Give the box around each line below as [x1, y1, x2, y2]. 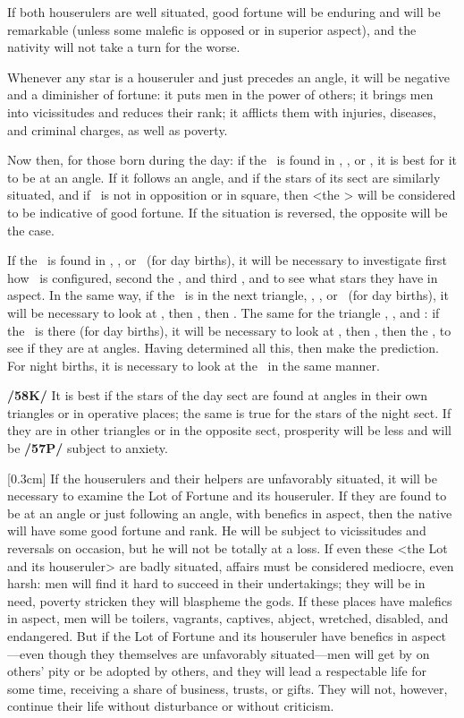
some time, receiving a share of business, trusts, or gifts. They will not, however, [7, 679, 448, 697]
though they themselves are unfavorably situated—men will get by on [47, 644, 430, 662]
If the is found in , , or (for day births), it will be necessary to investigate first [7, 251, 447, 269]
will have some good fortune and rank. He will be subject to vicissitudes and [7, 521, 426, 540]
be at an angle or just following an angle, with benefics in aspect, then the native [7, 503, 452, 522]
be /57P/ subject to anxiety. [7, 439, 168, 457]
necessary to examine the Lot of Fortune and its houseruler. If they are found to [7, 486, 447, 505]
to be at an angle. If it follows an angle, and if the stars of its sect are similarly [7, 167, 441, 186]
